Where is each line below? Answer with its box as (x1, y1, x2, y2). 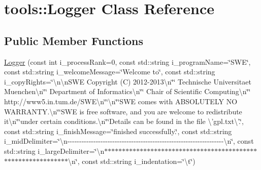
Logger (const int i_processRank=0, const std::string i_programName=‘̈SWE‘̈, (4, 56, 251, 67)
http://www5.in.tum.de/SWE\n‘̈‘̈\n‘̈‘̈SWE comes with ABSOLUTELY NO (4, 96, 238, 106)
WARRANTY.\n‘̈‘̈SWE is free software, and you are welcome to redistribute (4, 106, 242, 116)
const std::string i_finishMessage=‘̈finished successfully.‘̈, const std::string (4, 125, 232, 136)
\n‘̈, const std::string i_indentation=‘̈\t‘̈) (68, 155, 195, 166)
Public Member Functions (4, 32, 143, 48)
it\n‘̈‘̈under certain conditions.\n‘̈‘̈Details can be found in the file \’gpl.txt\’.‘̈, (4, 116, 244, 126)
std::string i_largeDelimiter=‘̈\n (4, 145, 105, 156)
